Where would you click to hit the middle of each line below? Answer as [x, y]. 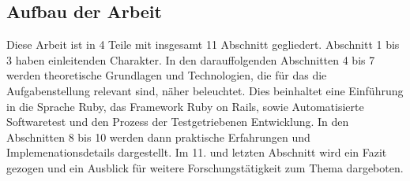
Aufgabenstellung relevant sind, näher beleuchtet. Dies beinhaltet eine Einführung [205, 90]
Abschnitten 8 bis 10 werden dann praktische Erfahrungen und [158, 137]
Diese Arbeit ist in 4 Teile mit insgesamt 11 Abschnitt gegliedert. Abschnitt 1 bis [203, 44]
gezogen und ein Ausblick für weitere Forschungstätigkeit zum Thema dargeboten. [205, 167]
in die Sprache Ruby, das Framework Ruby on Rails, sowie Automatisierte [185, 106]
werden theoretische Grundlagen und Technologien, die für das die [167, 75]
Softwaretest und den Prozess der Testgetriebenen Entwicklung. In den [178, 122]
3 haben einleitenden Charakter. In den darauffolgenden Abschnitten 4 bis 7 [191, 59]
